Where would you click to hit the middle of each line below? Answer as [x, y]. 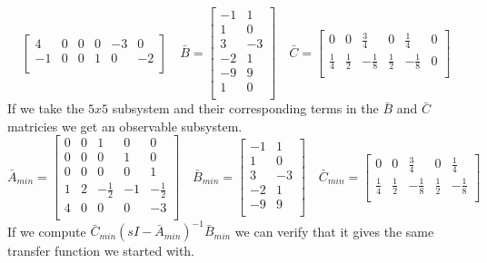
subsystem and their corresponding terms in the [245, 108]
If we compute [47, 231]
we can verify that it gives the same [334, 231]
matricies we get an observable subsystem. [125, 126]
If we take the [46, 108]
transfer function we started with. [101, 251]
